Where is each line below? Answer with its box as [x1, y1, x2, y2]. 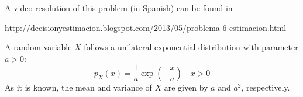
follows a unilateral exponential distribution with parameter [84, 41, 298, 53]
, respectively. [241, 81, 290, 93]
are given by [164, 81, 208, 93]
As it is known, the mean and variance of [5, 81, 152, 93]
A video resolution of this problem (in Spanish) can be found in [5, 2, 233, 13]
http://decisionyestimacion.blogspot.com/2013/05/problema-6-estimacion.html [5, 21, 287, 33]
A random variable [5, 41, 72, 53]
